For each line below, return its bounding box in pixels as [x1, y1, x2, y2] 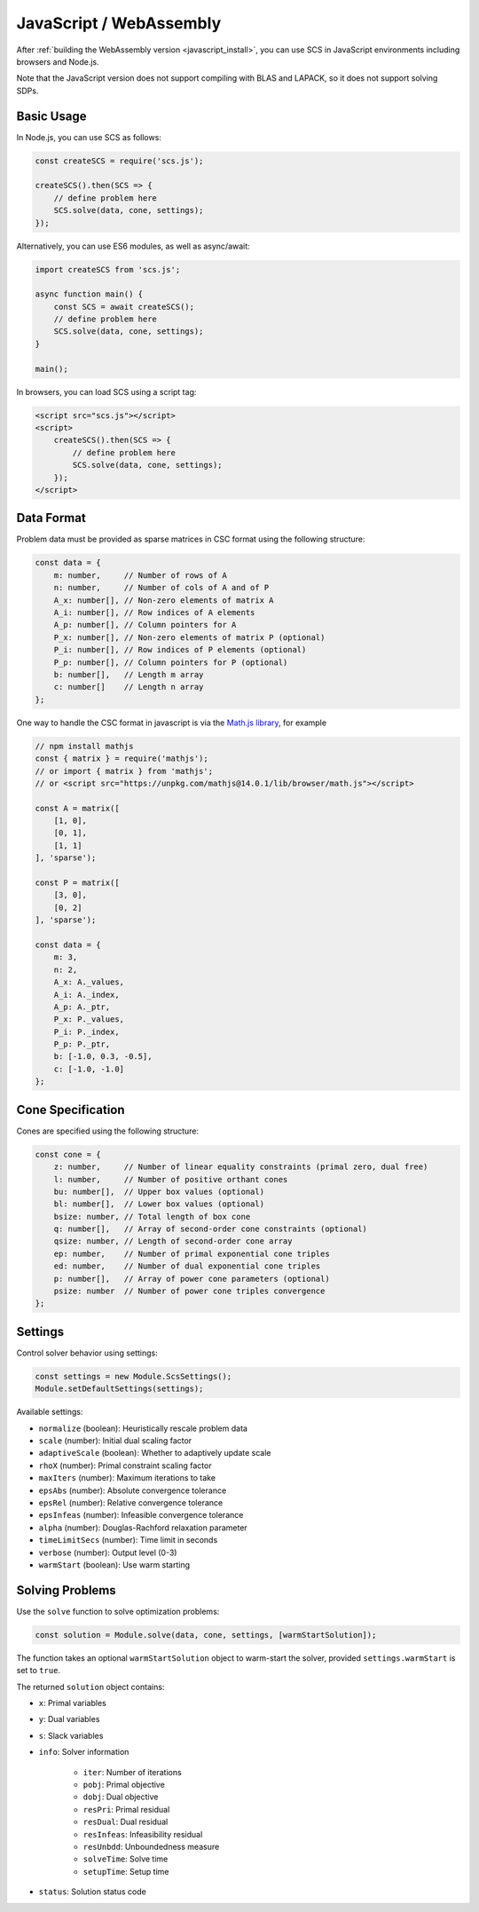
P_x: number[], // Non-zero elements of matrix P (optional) [53, 632, 326, 643]
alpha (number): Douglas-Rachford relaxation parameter [38, 1522, 247, 1533]
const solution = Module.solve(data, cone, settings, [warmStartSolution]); [35, 1630, 377, 1639]
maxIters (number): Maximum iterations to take [38, 1473, 216, 1483]
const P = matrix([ [35, 878, 120, 888]
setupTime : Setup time [82, 1866, 169, 1876]
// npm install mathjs [35, 741, 134, 751]
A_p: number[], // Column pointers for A [53, 620, 237, 630]
